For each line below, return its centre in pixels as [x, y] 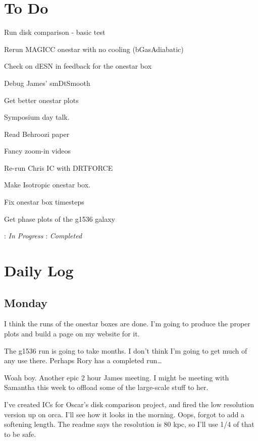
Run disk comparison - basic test [55, 32]
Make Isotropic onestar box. [47, 185]
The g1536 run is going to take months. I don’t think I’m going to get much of [126, 350]
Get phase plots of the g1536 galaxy [60, 218]
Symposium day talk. [37, 117]
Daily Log [39, 271]
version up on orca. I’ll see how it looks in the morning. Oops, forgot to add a [124, 414]
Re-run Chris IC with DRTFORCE [59, 167]
